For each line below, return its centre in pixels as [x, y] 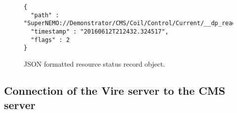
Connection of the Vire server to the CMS [115, 90]
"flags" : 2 [50, 40]
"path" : [45, 15]
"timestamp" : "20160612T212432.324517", [100, 31]
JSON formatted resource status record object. [95, 63]
